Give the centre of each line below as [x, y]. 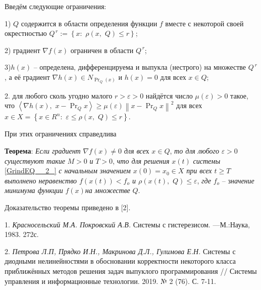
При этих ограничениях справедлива [61, 134]
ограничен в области [102, 50]
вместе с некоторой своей [204, 23]
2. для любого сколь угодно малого [59, 95]
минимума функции [34, 190]
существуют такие [35, 160]
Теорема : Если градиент [43, 151]
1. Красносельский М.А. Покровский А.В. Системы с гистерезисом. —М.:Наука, [127, 224]
